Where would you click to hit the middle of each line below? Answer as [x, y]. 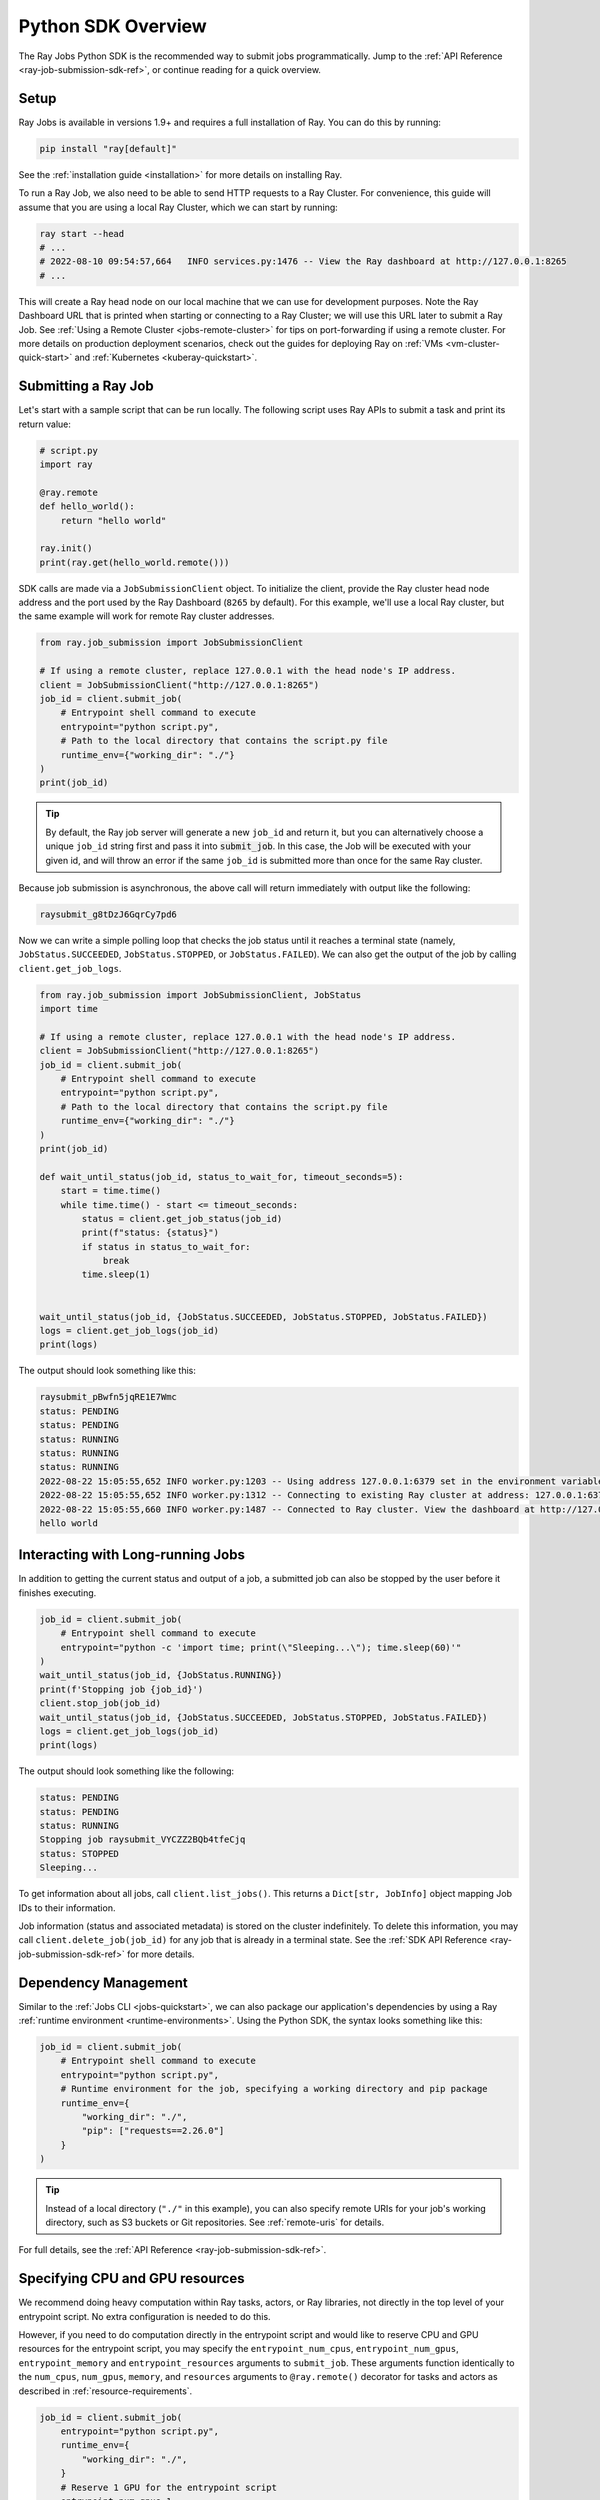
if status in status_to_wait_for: [166, 1246]
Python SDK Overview [112, 26]
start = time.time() [111, 1191]
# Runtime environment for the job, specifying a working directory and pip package [274, 2089]
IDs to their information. [67, 1907]
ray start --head [82, 233]
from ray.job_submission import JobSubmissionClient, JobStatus [200, 994]
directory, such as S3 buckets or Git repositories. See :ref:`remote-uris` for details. [215, 2222]
